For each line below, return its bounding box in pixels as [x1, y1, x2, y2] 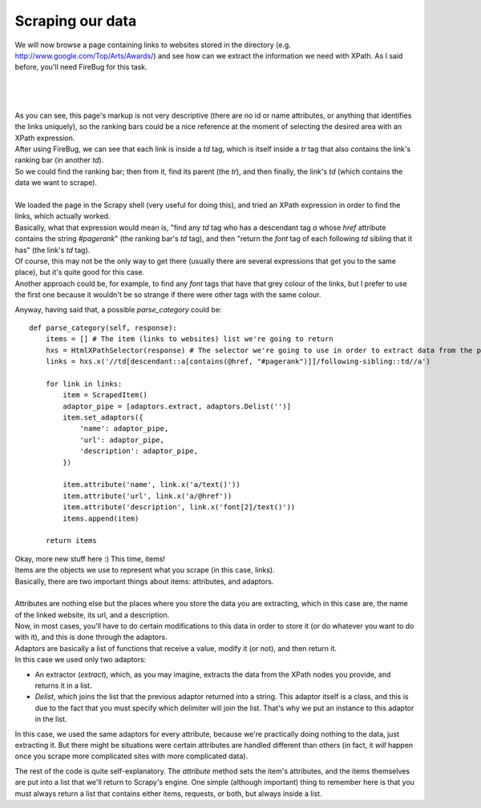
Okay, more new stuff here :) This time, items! [14, 553, 166, 564]
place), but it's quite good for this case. [14, 267, 144, 277]
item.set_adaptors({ [63, 413, 143, 422]
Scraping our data [14, 12, 137, 30]
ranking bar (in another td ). [14, 155, 104, 165]
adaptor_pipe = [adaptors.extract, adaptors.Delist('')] [63, 401, 292, 411]
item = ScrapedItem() [63, 391, 148, 400]
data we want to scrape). [14, 178, 98, 187]
